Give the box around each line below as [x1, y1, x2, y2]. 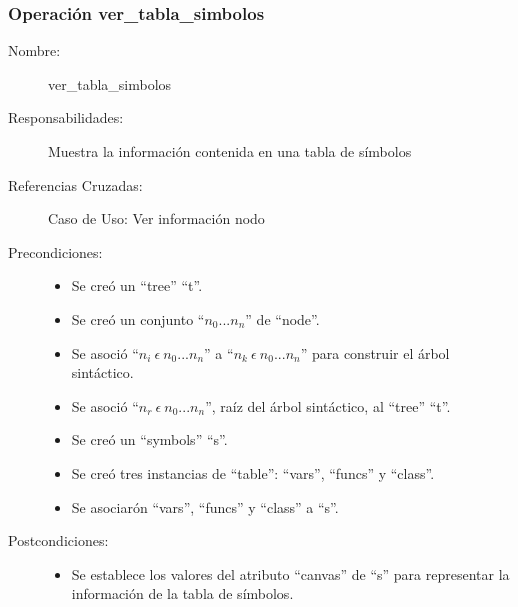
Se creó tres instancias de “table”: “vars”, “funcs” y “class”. [71, 462, 435, 483]
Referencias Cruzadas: [8, 174, 143, 195]
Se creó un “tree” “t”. [71, 275, 203, 296]
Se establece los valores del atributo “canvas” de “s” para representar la [71, 563, 510, 584]
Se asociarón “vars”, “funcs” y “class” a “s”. [71, 496, 339, 517]
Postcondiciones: [8, 530, 109, 551]
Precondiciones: [8, 241, 103, 262]
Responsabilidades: [8, 107, 124, 128]
